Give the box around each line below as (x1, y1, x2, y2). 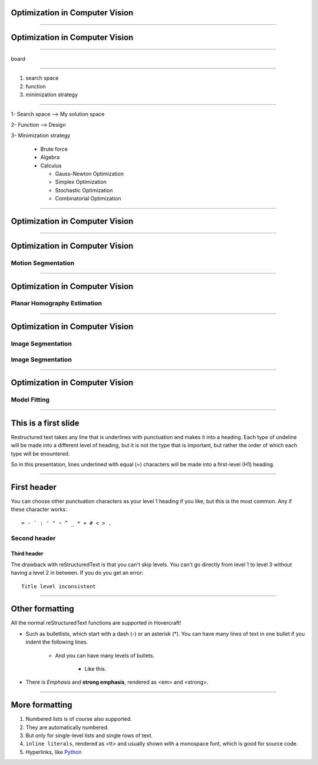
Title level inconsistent (21, 583, 97, 589)
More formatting (11, 700, 73, 710)
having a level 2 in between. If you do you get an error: (11, 569, 144, 576)
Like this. (84, 665, 107, 672)
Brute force (40, 145, 68, 153)
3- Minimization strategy (11, 132, 71, 139)
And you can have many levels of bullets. (55, 652, 155, 659)
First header (11, 482, 57, 492)
